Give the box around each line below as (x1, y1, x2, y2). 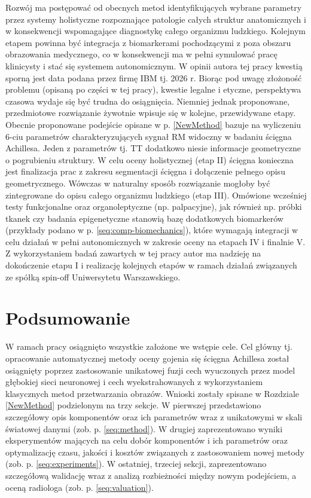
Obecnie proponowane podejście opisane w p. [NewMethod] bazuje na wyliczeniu (5, 118, 301, 130)
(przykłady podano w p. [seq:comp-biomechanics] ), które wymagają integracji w (5, 224, 298, 236)
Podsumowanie (5, 305, 130, 330)
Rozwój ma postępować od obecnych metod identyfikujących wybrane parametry (5, 1, 302, 13)
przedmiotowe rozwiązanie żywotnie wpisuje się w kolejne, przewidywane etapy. (5, 106, 296, 119)
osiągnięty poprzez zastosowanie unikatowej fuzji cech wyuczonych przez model (5, 363, 295, 376)
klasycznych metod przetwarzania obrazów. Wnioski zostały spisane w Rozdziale (5, 387, 300, 399)
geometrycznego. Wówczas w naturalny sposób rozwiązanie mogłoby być (5, 176, 270, 189)
